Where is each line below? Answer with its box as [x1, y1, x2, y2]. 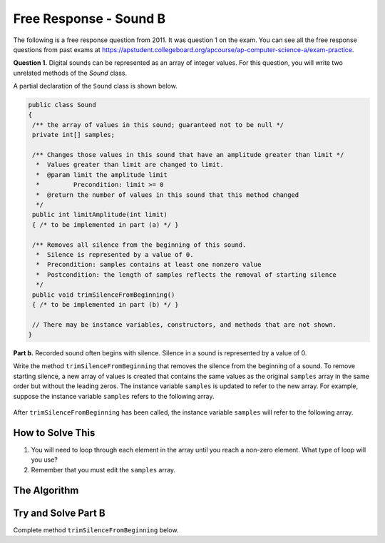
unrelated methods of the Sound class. [13, 68, 128, 77]
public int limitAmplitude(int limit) [32, 210, 168, 219]
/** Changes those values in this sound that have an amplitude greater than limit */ [32, 151, 344, 159]
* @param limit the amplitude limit [36, 171, 168, 178]
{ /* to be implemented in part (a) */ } [32, 220, 179, 228]
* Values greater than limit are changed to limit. [36, 161, 224, 169]
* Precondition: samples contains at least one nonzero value [36, 260, 262, 269]
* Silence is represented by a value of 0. [36, 250, 194, 258]
